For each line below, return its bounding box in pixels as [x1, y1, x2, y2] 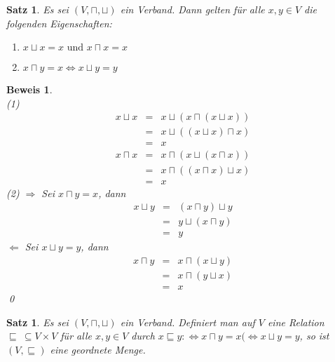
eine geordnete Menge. [50, 342, 146, 356]
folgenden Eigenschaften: [6, 15, 112, 30]
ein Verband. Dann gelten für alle [120, 2, 265, 16]
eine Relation [267, 314, 324, 329]
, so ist [299, 328, 329, 343]
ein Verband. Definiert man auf [120, 314, 255, 329]
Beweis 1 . [6, 82, 53, 97]
